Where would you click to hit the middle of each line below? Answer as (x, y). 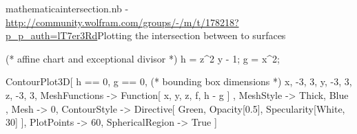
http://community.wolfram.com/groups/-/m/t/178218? (122, 22)
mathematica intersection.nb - (67, 8)
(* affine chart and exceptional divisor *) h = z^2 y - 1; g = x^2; (143, 58)
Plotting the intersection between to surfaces (192, 35)
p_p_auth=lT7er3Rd (52, 35)
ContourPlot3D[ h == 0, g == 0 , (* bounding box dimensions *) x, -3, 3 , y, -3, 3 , (179, 81)
